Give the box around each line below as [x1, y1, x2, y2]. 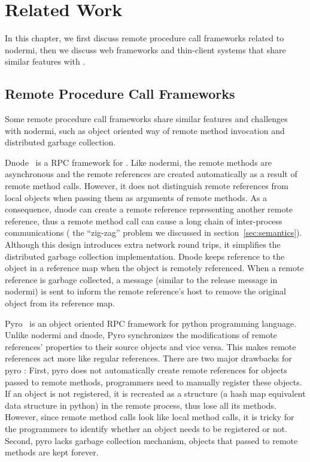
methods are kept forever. [5, 446, 99, 458]
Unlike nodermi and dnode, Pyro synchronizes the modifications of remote [5, 329, 277, 341]
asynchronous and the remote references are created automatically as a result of [5, 168, 297, 180]
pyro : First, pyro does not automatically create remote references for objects [5, 363, 287, 376]
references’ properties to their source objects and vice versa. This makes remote [5, 340, 296, 352]
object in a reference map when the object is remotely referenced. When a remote [5, 262, 304, 274]
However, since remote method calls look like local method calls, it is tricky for [5, 411, 294, 423]
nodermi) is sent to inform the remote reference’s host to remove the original [5, 285, 286, 297]
